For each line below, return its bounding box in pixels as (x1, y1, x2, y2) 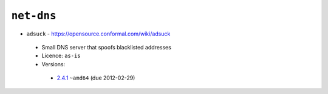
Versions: (41, 60, 66, 67)
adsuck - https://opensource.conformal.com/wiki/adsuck (26, 30, 171, 37)
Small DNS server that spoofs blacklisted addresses (41, 43, 171, 51)
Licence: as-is (41, 52, 81, 60)
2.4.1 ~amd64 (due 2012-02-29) (56, 74, 135, 81)
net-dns (11, 9, 57, 22)
